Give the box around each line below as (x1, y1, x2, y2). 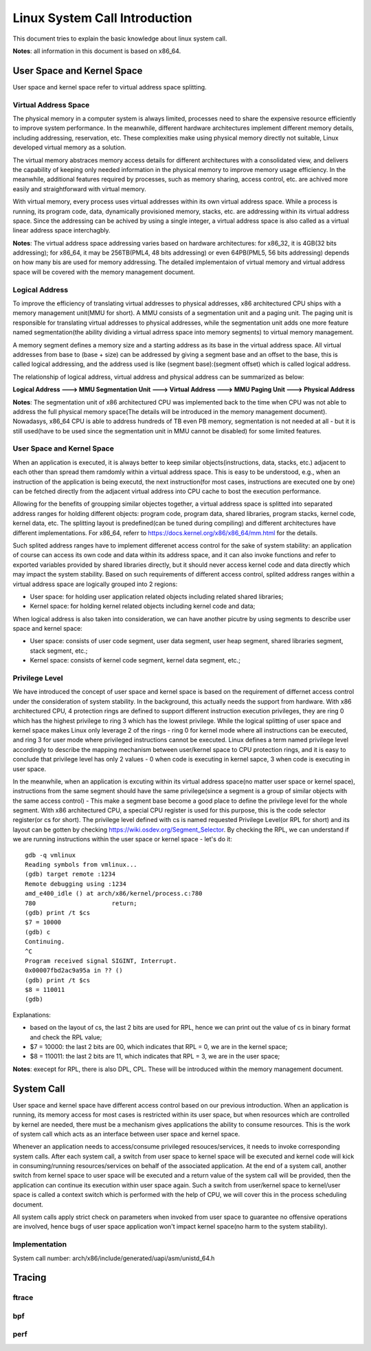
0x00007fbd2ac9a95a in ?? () (25, 966, 123, 975)
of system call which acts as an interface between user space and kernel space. (12, 1130, 240, 1138)
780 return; (25, 899, 137, 907)
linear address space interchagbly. (12, 226, 111, 235)
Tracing (12, 1272, 47, 1284)
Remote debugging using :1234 (25, 880, 127, 887)
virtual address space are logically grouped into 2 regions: (12, 580, 178, 588)
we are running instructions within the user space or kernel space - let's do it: (12, 835, 233, 843)
